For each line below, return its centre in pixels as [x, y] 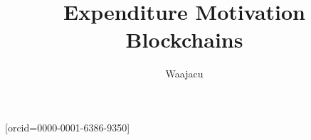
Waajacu [184, 74]
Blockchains [184, 39]
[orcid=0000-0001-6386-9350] [68, 127]
